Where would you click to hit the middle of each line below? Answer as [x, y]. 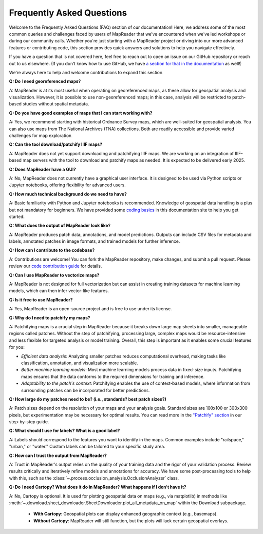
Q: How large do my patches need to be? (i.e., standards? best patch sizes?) [88, 399]
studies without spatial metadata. [56, 104]
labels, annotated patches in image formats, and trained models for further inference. [94, 241]
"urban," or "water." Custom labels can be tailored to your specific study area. [87, 447]
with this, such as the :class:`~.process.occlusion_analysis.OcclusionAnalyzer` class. [94, 478]
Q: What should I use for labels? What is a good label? [65, 431]
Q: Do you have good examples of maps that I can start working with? [81, 113]
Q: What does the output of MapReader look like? [60, 226]
